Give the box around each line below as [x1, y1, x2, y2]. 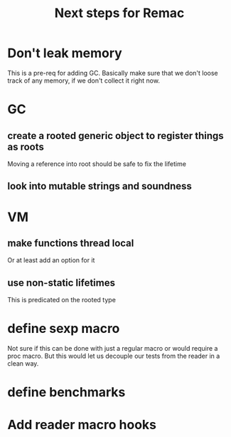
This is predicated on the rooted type [7, 296, 116, 304]
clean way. [7, 359, 39, 368]
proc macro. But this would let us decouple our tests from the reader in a [7, 351, 220, 361]
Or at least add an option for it [7, 256, 95, 264]
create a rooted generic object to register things [7, 130, 224, 142]
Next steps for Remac [54, 5, 185, 21]
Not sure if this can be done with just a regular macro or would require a [7, 344, 218, 353]
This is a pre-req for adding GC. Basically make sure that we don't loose [7, 68, 218, 77]
